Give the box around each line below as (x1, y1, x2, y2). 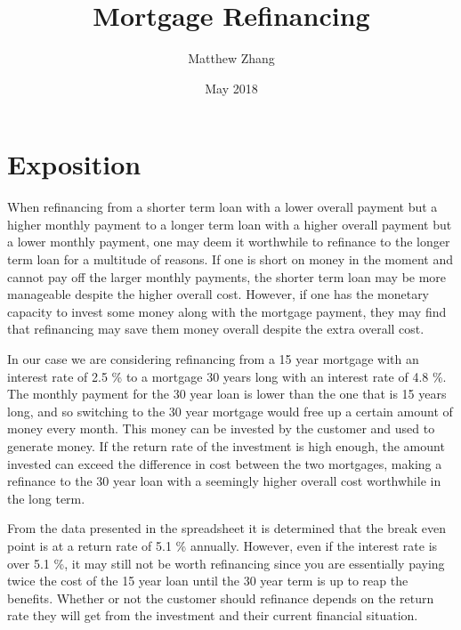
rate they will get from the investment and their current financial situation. (7, 606, 418, 625)
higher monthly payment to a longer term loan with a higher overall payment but (7, 214, 452, 233)
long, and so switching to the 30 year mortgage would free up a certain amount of (7, 401, 453, 420)
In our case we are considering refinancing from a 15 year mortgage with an (7, 350, 419, 367)
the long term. (7, 489, 85, 507)
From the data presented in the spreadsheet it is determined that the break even (7, 519, 447, 537)
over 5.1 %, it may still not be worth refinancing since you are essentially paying (7, 553, 445, 572)
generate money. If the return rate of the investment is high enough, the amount (7, 436, 445, 455)
